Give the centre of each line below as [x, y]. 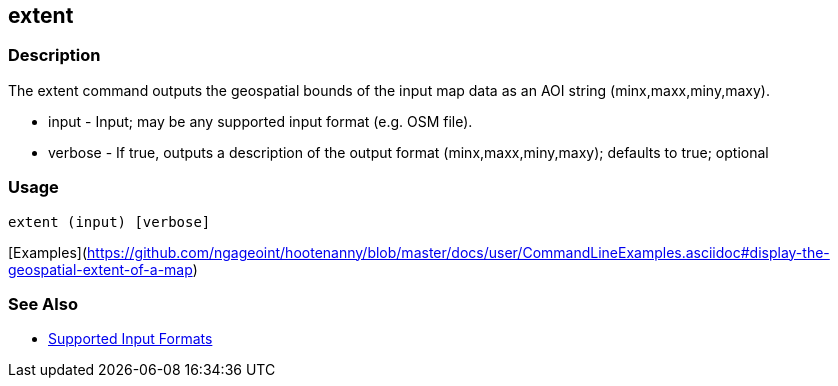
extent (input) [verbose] [109, 221]
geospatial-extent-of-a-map [100, 269]
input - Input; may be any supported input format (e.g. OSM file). [260, 121]
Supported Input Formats [130, 339]
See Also [43, 303]
